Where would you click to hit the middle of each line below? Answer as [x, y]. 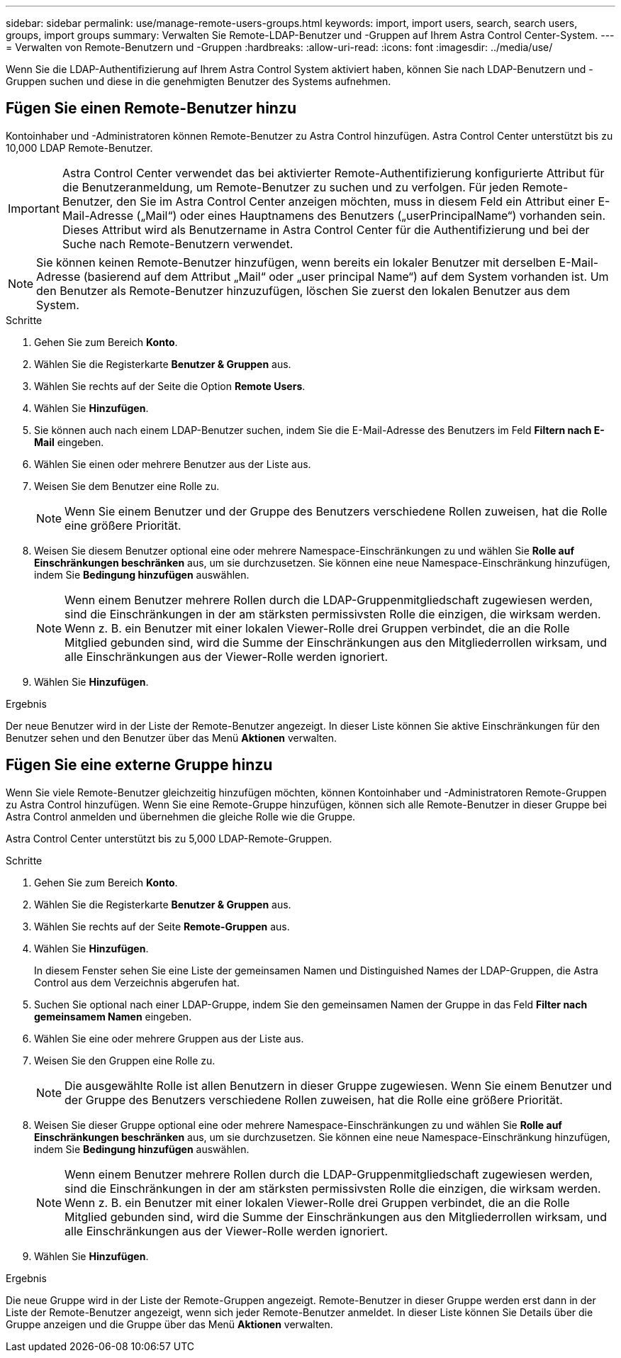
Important [34, 208]
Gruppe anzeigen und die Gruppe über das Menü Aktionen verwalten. [169, 1324]
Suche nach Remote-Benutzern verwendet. [178, 244]
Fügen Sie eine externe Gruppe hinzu [139, 765]
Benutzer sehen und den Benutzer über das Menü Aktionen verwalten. [171, 738]
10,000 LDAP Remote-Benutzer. [79, 148]
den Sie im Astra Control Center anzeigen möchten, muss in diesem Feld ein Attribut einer [355, 201]
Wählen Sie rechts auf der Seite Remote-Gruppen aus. [162, 926]
